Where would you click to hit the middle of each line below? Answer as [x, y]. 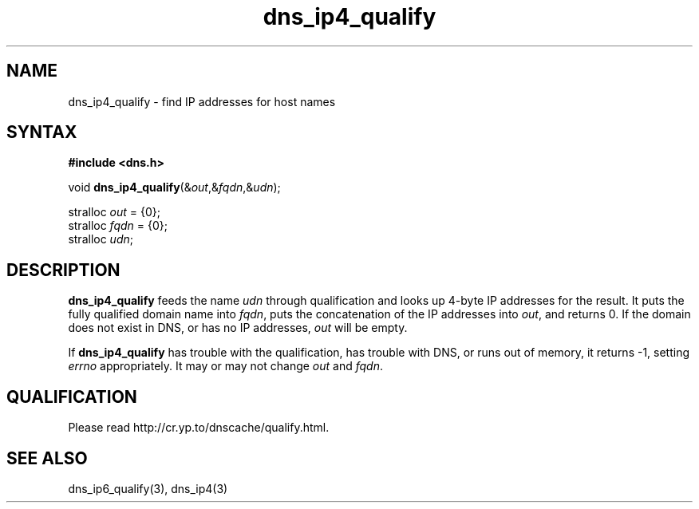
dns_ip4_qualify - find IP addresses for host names [202, 101]
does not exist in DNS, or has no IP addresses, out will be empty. [238, 328]
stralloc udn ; [101, 239]
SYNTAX [42, 132]
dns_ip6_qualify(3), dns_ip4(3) [148, 488]
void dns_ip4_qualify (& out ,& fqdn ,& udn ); [174, 187]
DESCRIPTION [63, 270]
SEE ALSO [47, 458]
